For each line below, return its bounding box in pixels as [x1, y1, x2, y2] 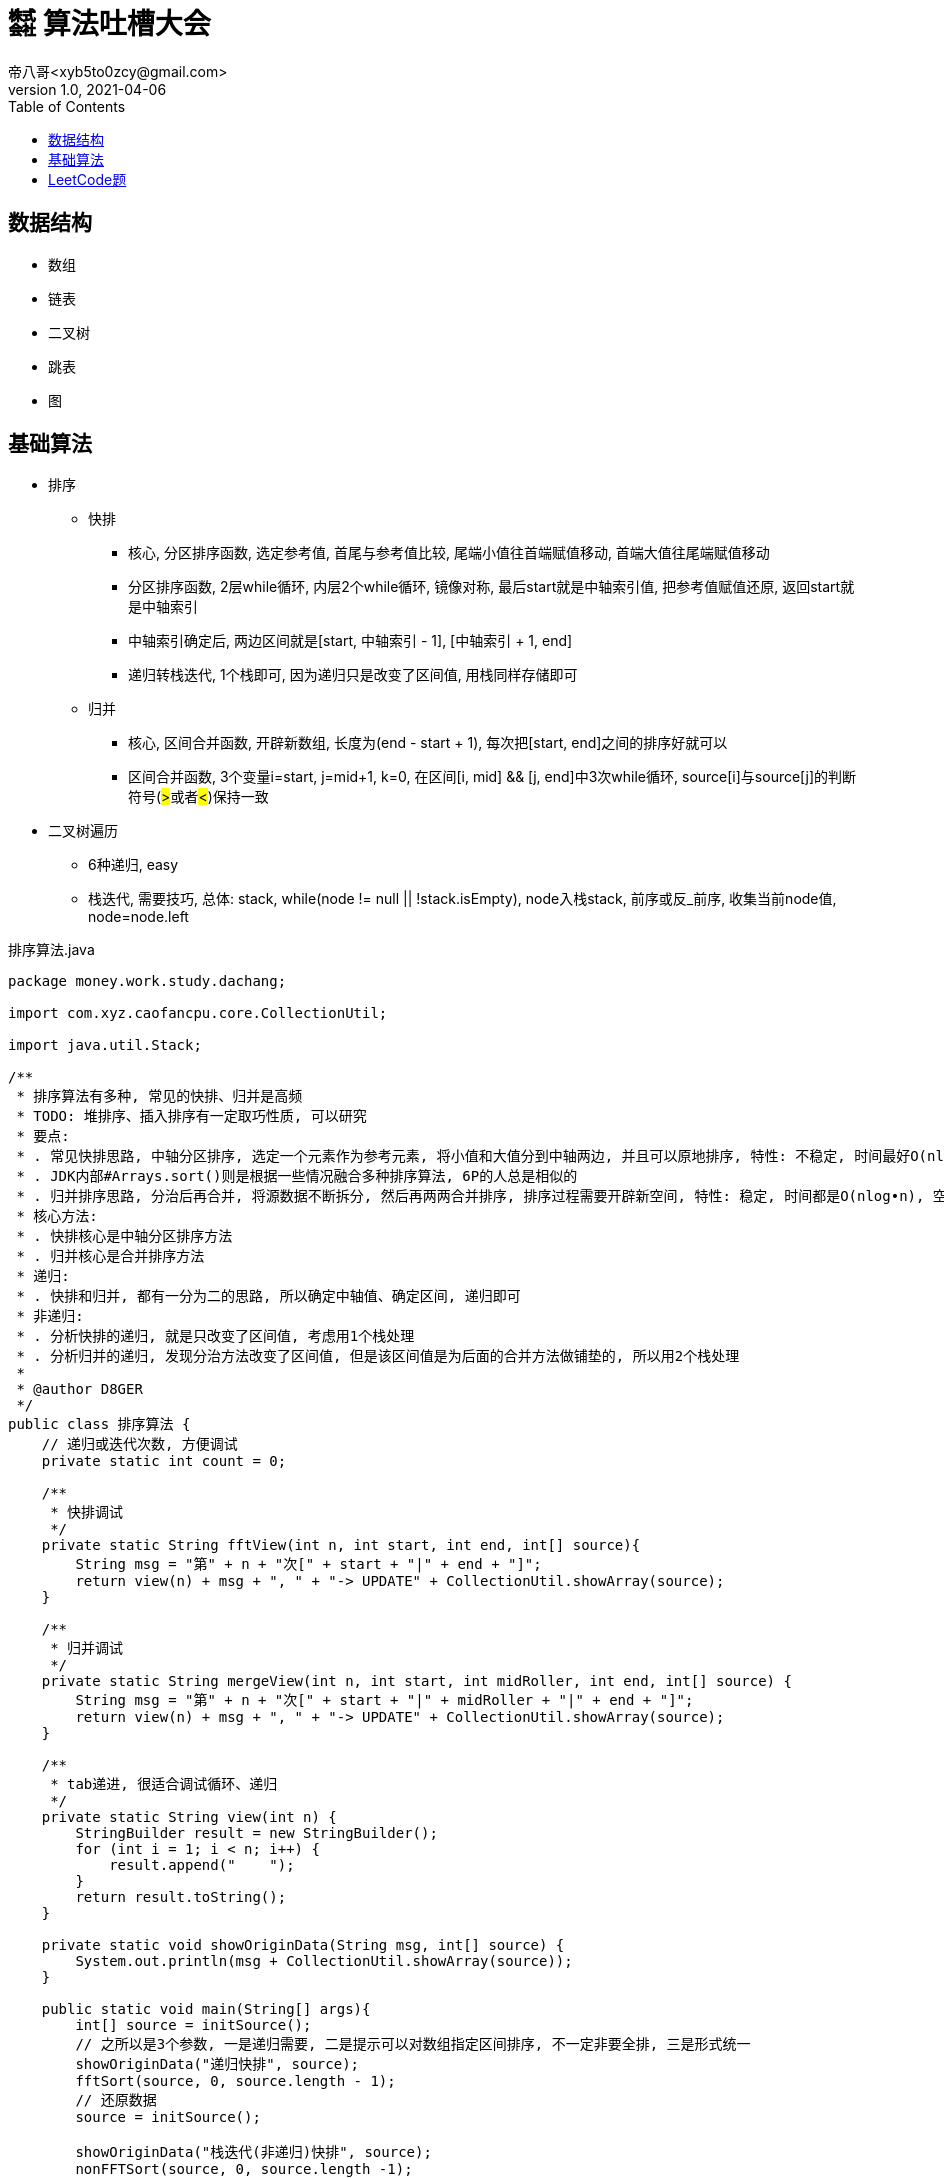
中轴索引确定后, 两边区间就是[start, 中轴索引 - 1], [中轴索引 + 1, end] [128, 632, 573, 650]
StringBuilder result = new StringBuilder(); [75, 1825, 438, 1842]
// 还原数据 [75, 2092, 157, 2109]
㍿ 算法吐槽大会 [8, 7, 211, 41]
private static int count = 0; [41, 1453, 287, 1470]
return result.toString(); [75, 1889, 287, 1906]
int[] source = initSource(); [75, 2017, 312, 2034]
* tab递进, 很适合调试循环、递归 [50, 1776, 278, 1793]
